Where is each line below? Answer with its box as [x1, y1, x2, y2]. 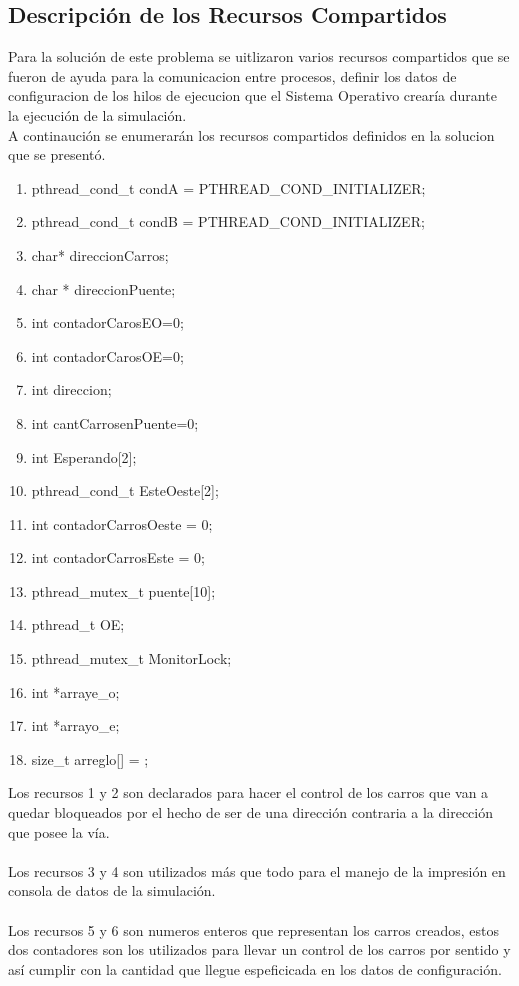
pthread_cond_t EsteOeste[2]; [31, 480, 219, 501]
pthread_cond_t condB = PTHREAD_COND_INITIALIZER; [31, 211, 425, 232]
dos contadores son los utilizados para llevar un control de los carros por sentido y [8, 939, 511, 960]
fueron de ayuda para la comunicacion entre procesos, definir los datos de [8, 65, 457, 86]
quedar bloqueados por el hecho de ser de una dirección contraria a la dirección [8, 802, 493, 823]
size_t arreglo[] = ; [31, 748, 149, 769]
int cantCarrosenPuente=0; [31, 412, 199, 433]
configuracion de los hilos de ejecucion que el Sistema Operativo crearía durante [8, 85, 497, 106]
